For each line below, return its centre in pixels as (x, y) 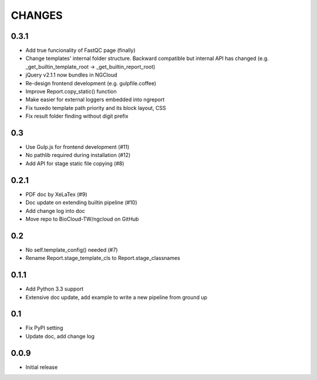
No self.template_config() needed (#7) (72, 249)
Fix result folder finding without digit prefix (77, 116)
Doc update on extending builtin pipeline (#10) (81, 202)
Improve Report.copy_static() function (71, 92)
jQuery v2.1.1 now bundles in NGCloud (71, 75)
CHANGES (37, 15)
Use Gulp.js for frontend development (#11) (77, 147)
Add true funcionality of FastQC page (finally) (81, 51)
